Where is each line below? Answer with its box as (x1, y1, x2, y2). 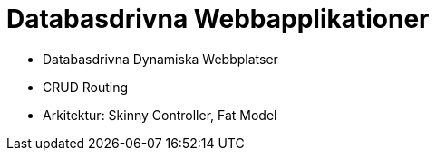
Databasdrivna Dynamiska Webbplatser (43, 51, 278, 67)
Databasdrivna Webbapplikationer (6, 4, 430, 34)
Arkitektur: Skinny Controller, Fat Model (43, 107, 277, 123)
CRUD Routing (43, 79, 129, 95)
